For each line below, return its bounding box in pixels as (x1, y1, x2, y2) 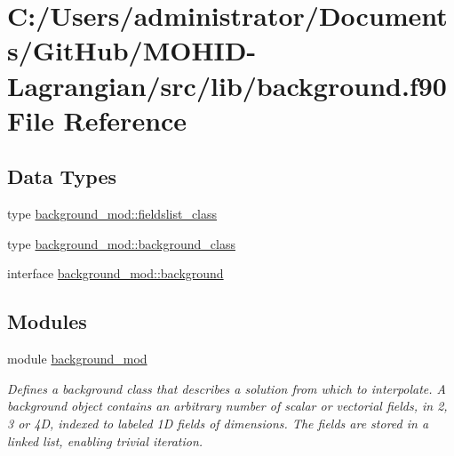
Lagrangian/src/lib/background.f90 (7, 67, 447, 103)
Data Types (7, 163, 116, 190)
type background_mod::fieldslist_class (7, 204, 218, 223)
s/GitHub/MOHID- (7, 32, 257, 68)
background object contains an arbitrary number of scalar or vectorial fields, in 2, (7, 396, 448, 415)
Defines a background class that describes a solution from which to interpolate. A (7, 379, 447, 397)
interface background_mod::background (7, 264, 224, 283)
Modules (7, 308, 87, 335)
